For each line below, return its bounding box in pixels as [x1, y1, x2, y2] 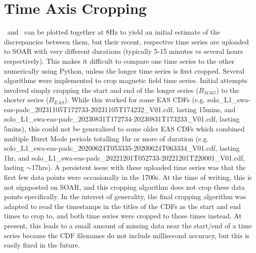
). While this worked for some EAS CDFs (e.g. [64, 94, 205, 105]
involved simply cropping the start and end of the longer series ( [4, 84, 199, 95]
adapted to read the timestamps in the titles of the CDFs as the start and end [4, 201, 241, 211]
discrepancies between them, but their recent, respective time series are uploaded [4, 36, 249, 46]
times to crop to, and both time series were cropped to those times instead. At [4, 211, 242, 221]
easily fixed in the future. [4, 240, 80, 250]
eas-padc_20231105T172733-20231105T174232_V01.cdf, [4, 104, 174, 114]
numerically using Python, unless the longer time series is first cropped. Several [4, 65, 245, 76]
